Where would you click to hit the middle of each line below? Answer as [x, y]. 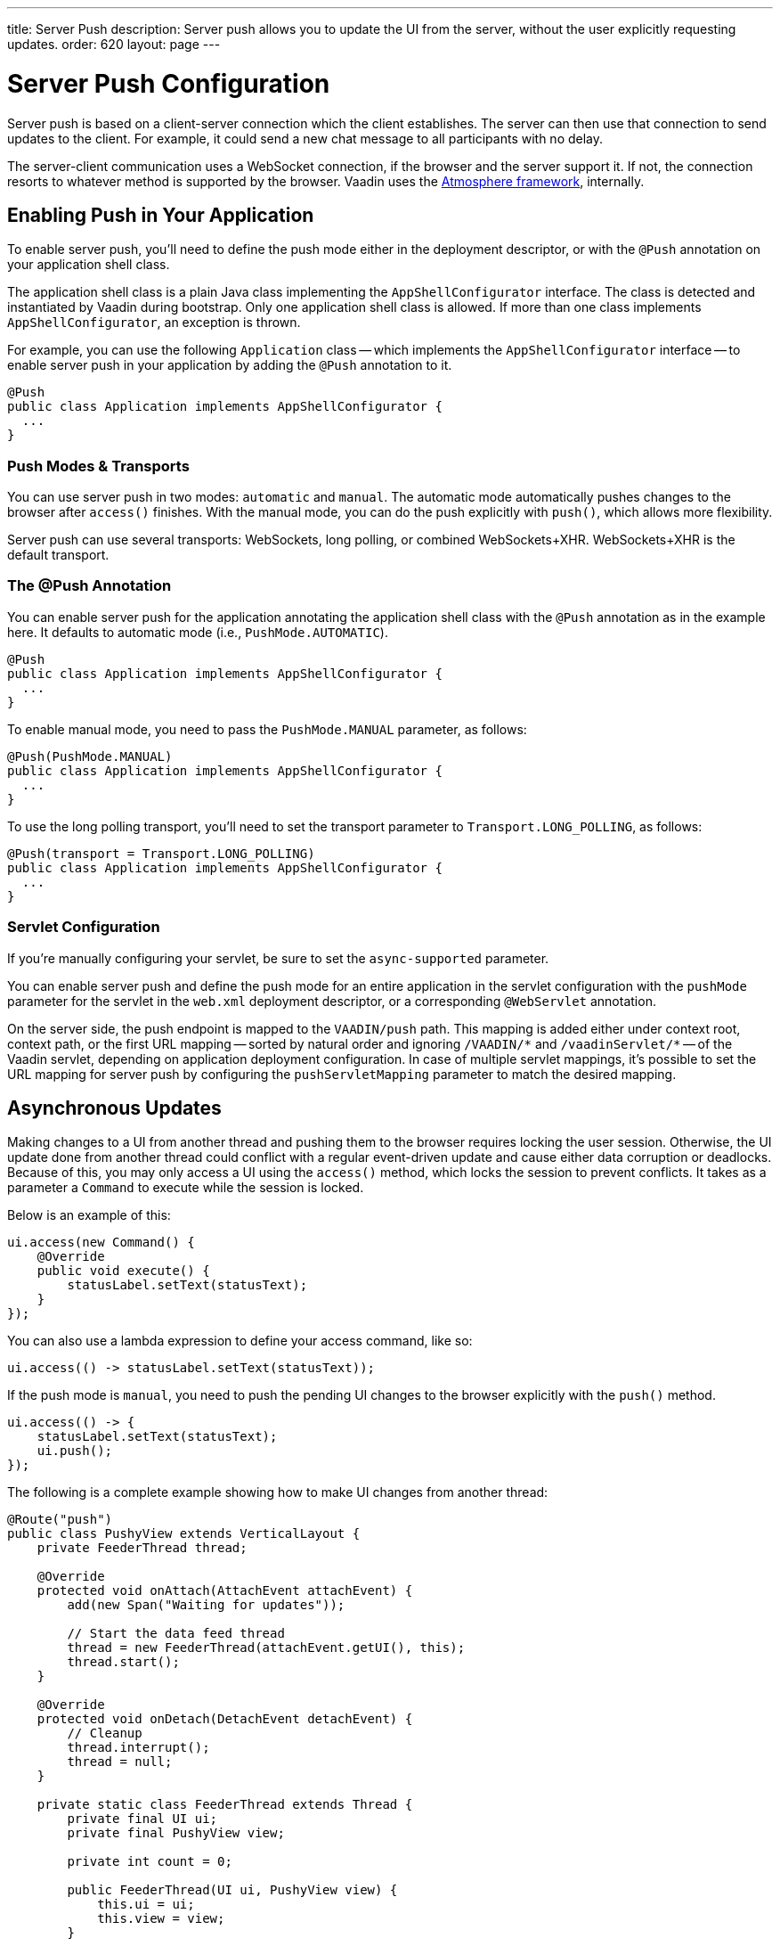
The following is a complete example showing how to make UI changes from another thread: [278, 1492]
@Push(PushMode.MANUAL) [90, 756]
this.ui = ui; [146, 1905]
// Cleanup [105, 1733]
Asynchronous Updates [114, 1108]
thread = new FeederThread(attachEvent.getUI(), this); [266, 1648]
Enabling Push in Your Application [161, 215]
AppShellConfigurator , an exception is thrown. [154, 323]
